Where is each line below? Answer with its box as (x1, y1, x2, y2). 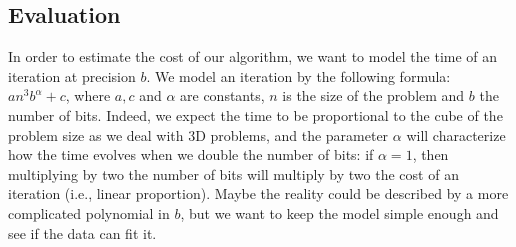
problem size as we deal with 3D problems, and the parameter (8, 124, 389, 145)
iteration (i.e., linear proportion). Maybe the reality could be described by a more (8, 183, 509, 204)
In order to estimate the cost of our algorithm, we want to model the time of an (8, 46, 498, 67)
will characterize (406, 124, 506, 145)
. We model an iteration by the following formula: (146, 65, 451, 86)
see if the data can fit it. (8, 222, 157, 243)
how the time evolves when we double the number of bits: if (8, 144, 374, 165)
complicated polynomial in (8, 202, 170, 223)
